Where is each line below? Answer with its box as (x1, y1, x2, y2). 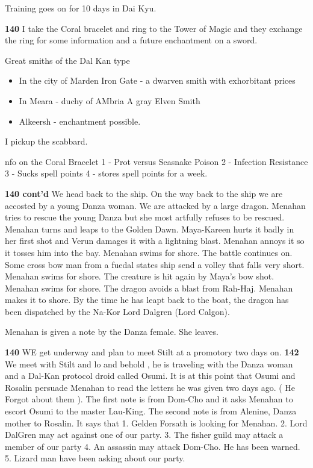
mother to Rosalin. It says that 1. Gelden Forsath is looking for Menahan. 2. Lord (5, 416, 308, 429)
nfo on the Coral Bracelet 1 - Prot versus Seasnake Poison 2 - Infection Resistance (5, 155, 308, 167)
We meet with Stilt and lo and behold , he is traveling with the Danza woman (5, 357, 293, 370)
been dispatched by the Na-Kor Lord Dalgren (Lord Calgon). (5, 305, 230, 317)
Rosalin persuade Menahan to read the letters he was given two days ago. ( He (5, 381, 296, 393)
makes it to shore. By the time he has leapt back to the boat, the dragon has (5, 293, 289, 306)
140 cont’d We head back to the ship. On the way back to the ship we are (5, 187, 283, 199)
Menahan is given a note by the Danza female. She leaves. (5, 325, 218, 338)
